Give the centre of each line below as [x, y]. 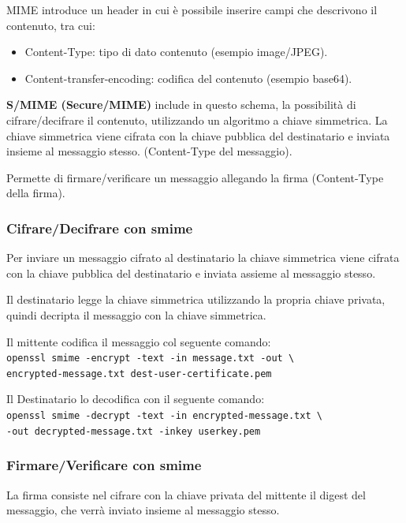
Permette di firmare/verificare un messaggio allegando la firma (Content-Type [195, 177]
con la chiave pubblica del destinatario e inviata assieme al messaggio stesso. [191, 273]
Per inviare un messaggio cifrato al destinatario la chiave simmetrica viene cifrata [203, 258]
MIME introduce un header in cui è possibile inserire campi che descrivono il [192, 9]
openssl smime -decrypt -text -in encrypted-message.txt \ [164, 416]
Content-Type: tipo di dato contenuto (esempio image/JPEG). [176, 52]
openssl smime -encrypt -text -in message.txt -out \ [151, 359]
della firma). [36, 193]
